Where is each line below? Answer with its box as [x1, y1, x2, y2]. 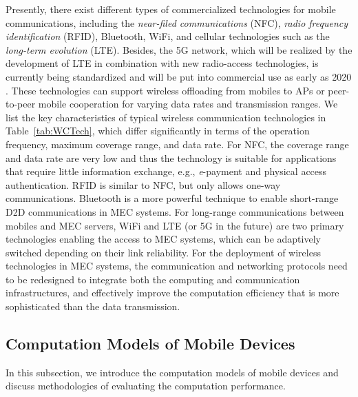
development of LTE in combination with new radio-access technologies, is [6, 56, 319, 70]
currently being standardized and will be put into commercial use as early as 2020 [6, 69, 352, 83]
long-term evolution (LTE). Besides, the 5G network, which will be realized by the [6, 42, 352, 57]
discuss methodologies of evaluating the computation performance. [6, 378, 286, 393]
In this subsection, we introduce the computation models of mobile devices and [6, 365, 339, 379]
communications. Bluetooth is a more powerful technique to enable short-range [6, 191, 339, 205]
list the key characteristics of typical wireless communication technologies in [6, 110, 326, 124]
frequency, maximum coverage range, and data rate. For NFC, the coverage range [6, 136, 349, 151]
